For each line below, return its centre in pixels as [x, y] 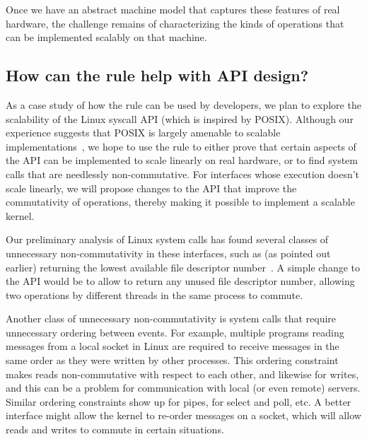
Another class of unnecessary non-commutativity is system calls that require [171, 318]
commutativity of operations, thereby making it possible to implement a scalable [180, 202]
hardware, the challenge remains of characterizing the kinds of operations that [175, 23]
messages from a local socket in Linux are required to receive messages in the [173, 346]
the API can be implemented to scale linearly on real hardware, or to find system [182, 160]
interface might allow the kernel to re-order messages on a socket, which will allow [183, 415]
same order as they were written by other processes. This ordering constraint [172, 360]
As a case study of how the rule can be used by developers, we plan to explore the [183, 104]
